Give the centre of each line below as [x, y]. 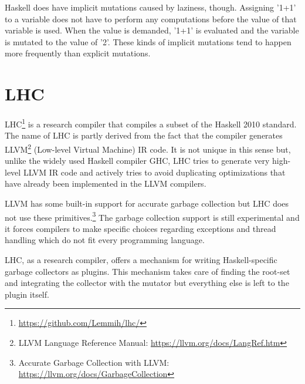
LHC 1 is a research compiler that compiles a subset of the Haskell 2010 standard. [151, 123]
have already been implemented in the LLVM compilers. [106, 183]
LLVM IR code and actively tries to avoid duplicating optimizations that [154, 172]
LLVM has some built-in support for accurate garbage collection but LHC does [147, 203]
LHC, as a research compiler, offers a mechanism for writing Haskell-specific [141, 260]
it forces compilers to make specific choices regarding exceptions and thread [140, 228]
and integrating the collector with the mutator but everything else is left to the [147, 283]
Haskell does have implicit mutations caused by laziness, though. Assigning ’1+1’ [150, 7]
